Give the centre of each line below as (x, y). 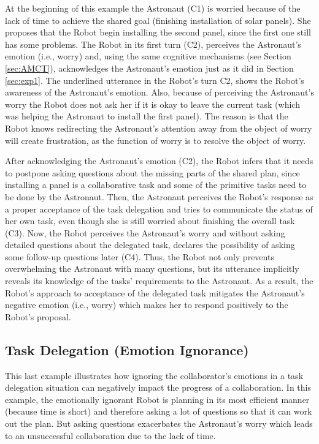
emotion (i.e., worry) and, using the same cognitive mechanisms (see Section (148, 56)
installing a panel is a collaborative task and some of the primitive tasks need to (156, 185)
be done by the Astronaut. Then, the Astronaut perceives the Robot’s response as (159, 196)
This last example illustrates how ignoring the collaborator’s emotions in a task (154, 375)
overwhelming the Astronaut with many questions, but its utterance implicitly (152, 269)
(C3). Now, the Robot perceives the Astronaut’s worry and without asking (145, 232)
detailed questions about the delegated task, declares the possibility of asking (150, 245)
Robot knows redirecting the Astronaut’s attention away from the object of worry (159, 128)
